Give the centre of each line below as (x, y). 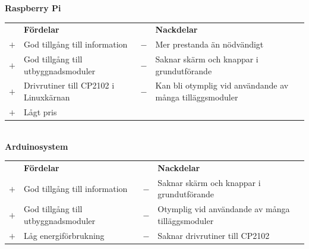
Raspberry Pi (33, 8)
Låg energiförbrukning (64, 235)
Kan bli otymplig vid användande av (222, 85)
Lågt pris (40, 111)
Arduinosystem (37, 146)
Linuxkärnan (47, 97)
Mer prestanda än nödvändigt (209, 44)
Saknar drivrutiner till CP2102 (214, 235)
